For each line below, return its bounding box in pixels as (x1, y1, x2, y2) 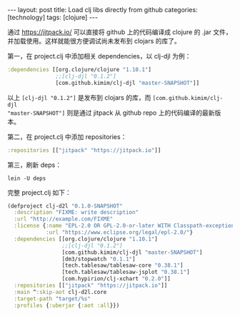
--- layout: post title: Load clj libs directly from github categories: (7, 6, 198, 14)
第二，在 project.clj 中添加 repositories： (7, 132, 127, 141)
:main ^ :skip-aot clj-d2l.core (14, 288, 107, 295)
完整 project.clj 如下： (7, 188, 71, 197)
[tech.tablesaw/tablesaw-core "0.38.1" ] (61, 262, 184, 269)
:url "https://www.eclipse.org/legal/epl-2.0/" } (45, 229, 194, 236)
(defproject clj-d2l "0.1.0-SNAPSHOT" (7, 202, 123, 210)
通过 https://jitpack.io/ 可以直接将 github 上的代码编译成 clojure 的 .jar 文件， (7, 28, 232, 36)
